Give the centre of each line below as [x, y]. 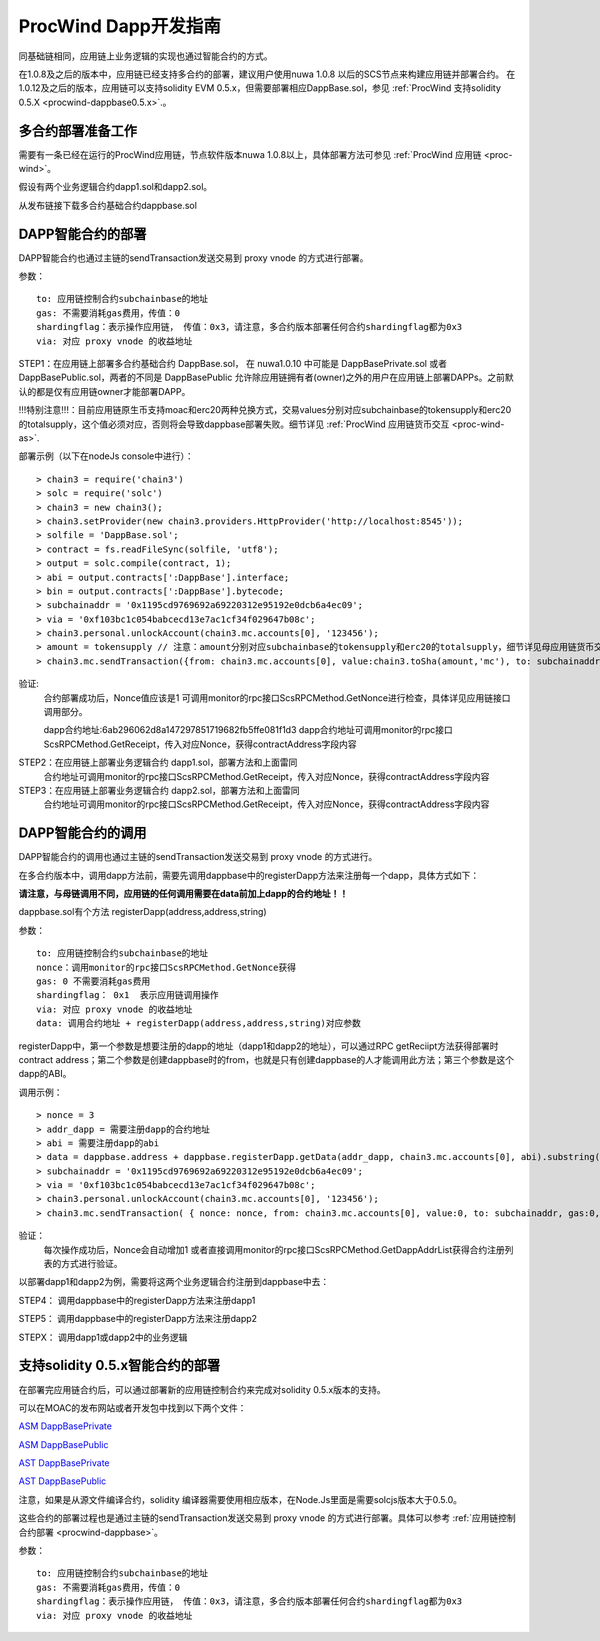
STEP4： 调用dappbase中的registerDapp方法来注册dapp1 [137, 1300]
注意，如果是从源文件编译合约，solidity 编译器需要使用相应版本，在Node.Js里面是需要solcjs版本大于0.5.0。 [240, 1499]
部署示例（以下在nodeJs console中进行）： [106, 456]
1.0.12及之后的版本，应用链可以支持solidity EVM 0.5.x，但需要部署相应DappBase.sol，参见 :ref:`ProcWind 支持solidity [260, 88]
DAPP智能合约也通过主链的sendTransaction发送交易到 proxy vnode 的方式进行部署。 [193, 257]
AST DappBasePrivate [64, 1463]
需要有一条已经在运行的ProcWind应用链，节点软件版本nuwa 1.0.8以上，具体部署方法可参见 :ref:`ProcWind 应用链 [250, 154]
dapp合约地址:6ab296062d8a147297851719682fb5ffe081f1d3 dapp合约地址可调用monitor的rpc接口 [248, 730]
